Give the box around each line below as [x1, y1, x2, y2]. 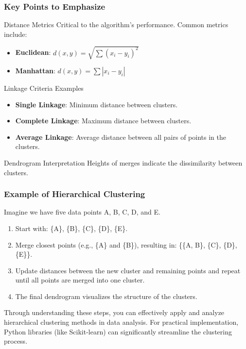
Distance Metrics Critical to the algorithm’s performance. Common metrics [4, 19, 228, 30]
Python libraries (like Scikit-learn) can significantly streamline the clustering [4, 326, 232, 336]
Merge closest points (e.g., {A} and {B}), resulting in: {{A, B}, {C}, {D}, [15, 239, 237, 249]
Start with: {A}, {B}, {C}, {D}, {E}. [15, 223, 128, 233]
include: [4, 29, 27, 39]
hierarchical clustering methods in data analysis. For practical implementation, [4, 317, 239, 327]
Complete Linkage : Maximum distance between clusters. [15, 116, 192, 126]
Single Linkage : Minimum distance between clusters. [15, 99, 178, 109]
